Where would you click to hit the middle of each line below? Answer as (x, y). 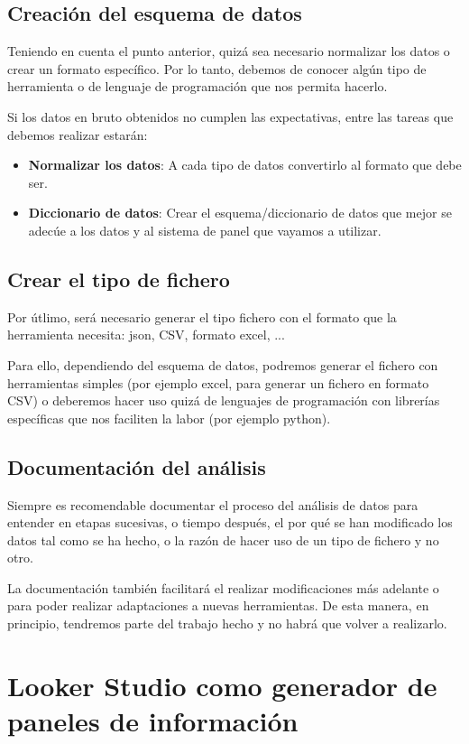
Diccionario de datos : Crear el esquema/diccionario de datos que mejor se (240, 213)
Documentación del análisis (137, 466)
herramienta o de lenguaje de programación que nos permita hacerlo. (198, 86)
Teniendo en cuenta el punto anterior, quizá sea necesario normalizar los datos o (229, 51)
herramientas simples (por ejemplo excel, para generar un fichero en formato (218, 382)
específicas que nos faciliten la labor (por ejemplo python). (169, 418)
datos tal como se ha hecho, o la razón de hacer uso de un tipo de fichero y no (223, 539)
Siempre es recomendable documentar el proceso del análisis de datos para (213, 504)
